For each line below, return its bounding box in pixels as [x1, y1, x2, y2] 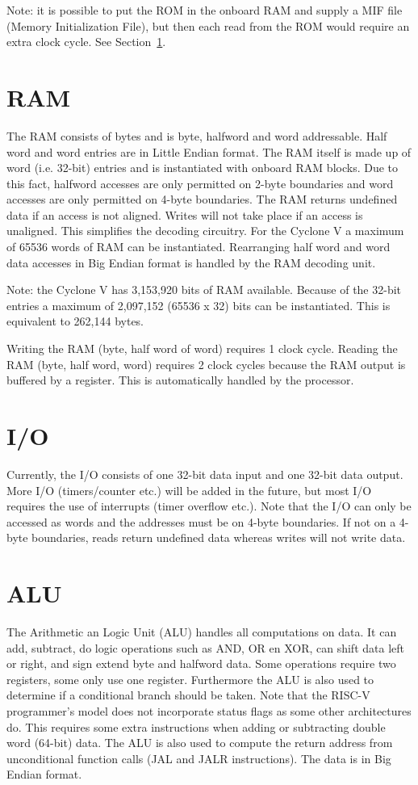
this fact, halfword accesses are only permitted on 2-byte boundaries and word [6, 174, 394, 191]
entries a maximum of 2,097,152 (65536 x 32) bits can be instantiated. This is [6, 296, 391, 313]
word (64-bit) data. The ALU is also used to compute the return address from [6, 734, 393, 751]
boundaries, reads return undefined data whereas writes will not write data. [31, 529, 406, 546]
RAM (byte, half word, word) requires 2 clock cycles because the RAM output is [6, 355, 406, 372]
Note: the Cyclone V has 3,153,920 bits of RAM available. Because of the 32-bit [6, 281, 402, 298]
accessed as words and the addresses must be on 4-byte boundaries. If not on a [6, 513, 396, 530]
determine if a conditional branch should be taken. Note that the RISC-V [6, 686, 370, 703]
